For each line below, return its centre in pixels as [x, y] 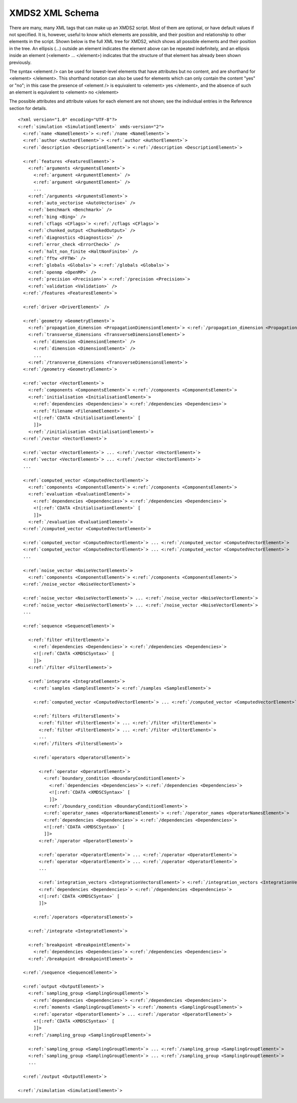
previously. [20, 62]
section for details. [28, 108]
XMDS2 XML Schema [54, 13]
